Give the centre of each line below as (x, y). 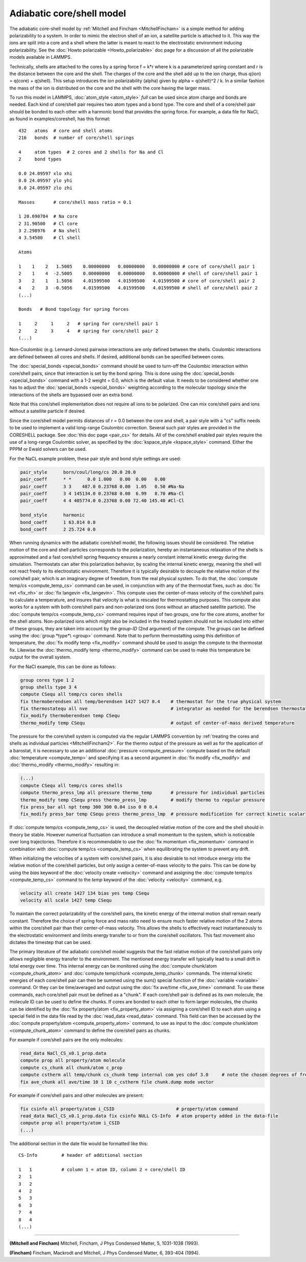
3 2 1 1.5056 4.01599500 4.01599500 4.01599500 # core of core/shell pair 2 (137, 281)
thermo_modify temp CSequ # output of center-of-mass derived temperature (157, 723)
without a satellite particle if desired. (48, 411)
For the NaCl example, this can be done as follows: (63, 667)
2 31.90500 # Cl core (48, 223)
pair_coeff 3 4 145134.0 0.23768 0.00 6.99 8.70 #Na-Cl (102, 494)
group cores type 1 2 (47, 680)
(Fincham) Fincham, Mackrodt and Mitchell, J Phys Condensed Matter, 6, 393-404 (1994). (105, 1253)
